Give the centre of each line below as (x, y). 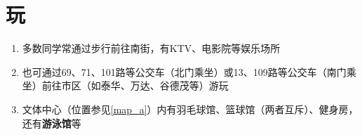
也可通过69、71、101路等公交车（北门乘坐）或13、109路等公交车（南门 (184, 71)
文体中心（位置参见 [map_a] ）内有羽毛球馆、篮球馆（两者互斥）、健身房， (190, 109)
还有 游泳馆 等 (52, 123)
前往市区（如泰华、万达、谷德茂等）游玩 (135, 85)
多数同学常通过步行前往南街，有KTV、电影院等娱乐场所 (151, 48)
